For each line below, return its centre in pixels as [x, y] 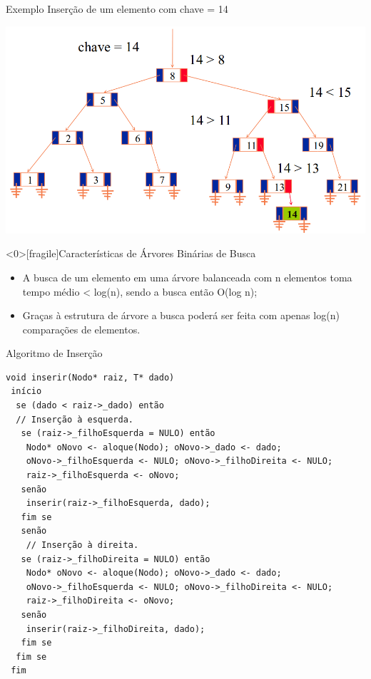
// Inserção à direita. [82, 545]
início [26, 392]
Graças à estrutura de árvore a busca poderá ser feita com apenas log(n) [181, 315]
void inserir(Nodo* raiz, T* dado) [90, 377]
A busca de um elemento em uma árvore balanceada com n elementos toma [187, 277]
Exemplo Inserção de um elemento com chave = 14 [117, 9]
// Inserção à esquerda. [75, 419]
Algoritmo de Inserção [54, 353]
